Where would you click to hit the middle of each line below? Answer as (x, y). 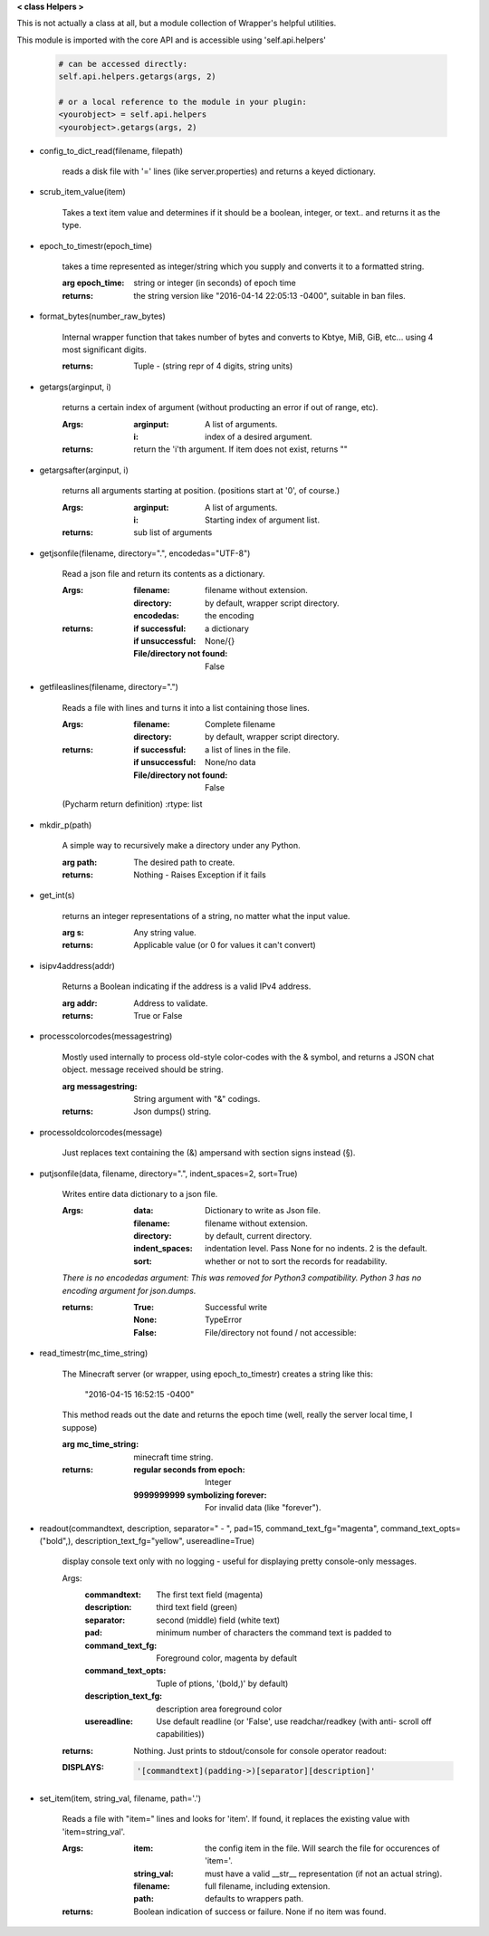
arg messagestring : (100, 1086)
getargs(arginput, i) (76, 387)
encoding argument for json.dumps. (129, 1290)
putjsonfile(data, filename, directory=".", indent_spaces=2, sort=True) (168, 1174)
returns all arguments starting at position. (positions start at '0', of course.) (201, 491)
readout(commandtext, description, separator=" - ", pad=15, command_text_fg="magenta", (209, 1528)
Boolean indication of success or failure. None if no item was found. (260, 1912)
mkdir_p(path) (66, 825)
